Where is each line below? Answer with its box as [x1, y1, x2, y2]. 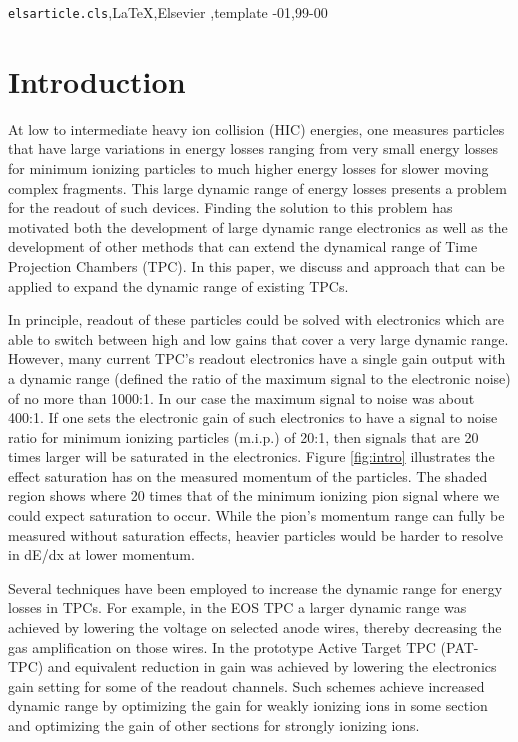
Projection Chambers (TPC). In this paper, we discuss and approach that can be [8, 255, 505, 276]
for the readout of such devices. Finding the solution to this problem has [8, 197, 453, 218]
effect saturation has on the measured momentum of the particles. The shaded [8, 465, 488, 486]
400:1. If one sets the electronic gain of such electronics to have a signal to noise [8, 407, 498, 428]
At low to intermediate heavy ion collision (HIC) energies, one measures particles [8, 118, 505, 139]
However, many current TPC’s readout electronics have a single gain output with [8, 348, 506, 369]
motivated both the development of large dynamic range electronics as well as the [8, 216, 508, 237]
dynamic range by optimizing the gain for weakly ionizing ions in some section [8, 695, 488, 716]
